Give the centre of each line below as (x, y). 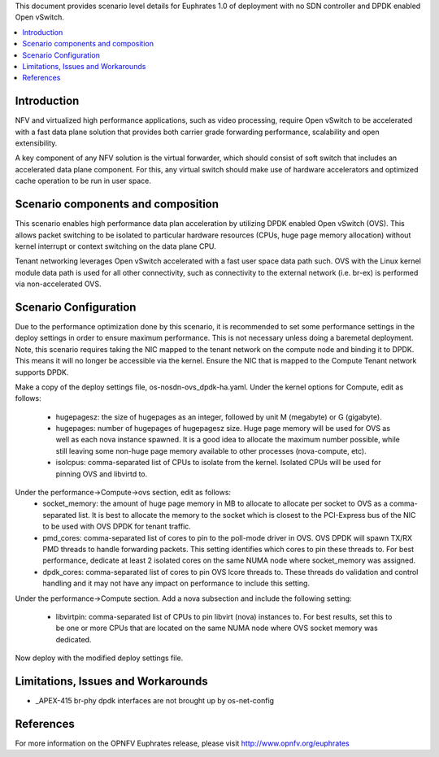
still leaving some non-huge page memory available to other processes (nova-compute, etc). (211, 450)
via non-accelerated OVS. (58, 284)
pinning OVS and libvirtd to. (102, 474)
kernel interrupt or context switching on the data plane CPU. (116, 246)
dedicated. (74, 639)
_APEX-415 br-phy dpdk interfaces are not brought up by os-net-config (155, 701)
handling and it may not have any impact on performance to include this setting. (176, 583)
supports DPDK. (42, 372)
